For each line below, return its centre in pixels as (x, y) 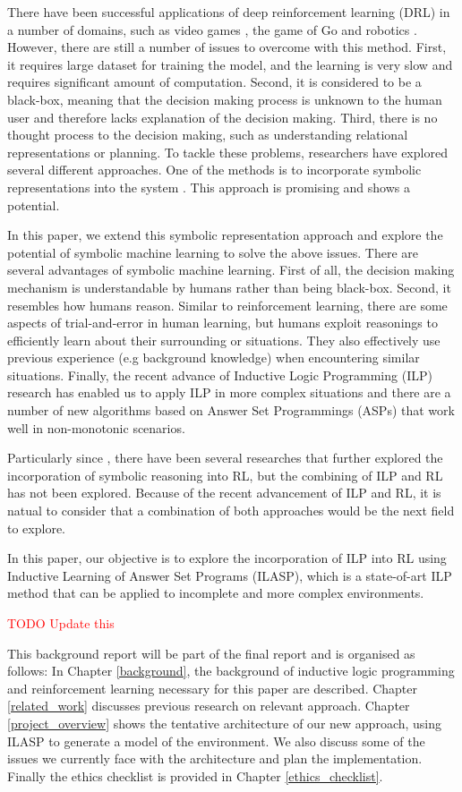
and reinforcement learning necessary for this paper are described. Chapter (213, 688)
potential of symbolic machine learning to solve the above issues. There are (213, 252)
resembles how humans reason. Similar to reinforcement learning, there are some (227, 305)
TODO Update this (61, 623)
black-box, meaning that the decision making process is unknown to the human (225, 99)
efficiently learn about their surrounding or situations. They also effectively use (224, 340)
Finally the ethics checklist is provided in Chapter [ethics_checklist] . (195, 775)
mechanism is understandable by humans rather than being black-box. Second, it (229, 287)
